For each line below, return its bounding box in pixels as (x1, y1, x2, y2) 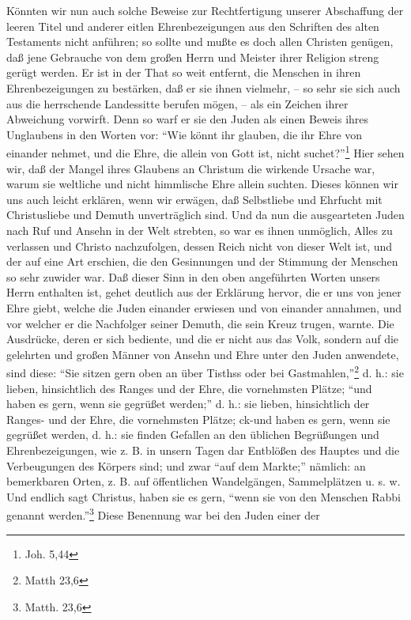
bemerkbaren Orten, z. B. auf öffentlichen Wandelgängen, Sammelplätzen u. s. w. (6, 473, 401, 490)
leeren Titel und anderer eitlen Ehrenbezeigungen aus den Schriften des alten (6, 17, 379, 34)
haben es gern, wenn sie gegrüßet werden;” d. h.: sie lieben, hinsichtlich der (6, 395, 370, 412)
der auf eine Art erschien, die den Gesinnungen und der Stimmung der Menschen (6, 253, 398, 270)
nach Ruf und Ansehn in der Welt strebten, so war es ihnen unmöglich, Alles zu (6, 221, 393, 238)
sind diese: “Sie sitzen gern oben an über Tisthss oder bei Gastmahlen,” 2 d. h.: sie (6, 362, 404, 380)
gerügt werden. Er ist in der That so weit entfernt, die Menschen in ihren (6, 64, 361, 81)
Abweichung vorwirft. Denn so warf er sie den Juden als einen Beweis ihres (6, 111, 369, 127)
